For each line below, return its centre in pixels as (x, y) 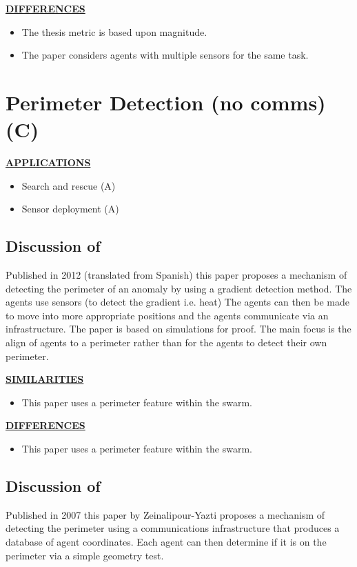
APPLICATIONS (48, 162)
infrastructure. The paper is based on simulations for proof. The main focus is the (178, 329)
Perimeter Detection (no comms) (166, 102)
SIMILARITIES (45, 379)
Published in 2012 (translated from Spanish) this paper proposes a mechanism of (176, 275)
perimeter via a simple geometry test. (85, 555)
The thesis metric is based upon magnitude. (114, 31)
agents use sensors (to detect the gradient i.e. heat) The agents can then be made (178, 302)
